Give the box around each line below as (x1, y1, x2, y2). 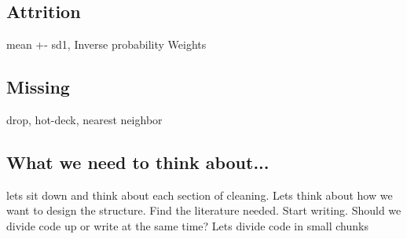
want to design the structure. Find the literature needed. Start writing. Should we (6, 202, 401, 219)
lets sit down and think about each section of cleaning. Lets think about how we (6, 186, 393, 203)
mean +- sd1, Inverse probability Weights (6, 36, 207, 53)
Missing (6, 75, 70, 99)
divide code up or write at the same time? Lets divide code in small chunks (6, 217, 368, 233)
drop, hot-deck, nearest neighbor (6, 112, 163, 127)
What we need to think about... (6, 149, 269, 174)
